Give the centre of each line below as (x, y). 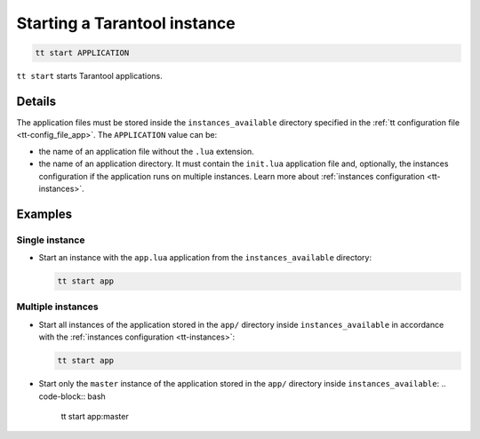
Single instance (51, 240)
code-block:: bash (72, 396)
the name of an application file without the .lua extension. (147, 151)
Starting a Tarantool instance (126, 23)
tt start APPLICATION (82, 53)
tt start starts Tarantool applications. (90, 76)
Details (36, 101)
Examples (44, 214)
